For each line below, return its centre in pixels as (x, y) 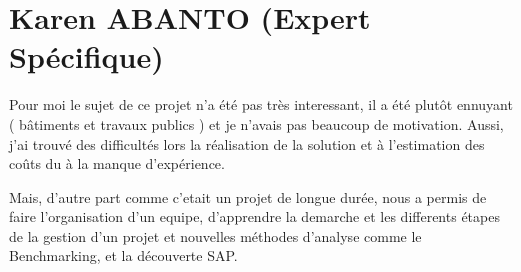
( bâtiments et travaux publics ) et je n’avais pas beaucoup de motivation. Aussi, (256, 123)
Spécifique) (86, 56)
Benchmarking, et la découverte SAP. (123, 255)
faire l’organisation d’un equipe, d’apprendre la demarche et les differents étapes (254, 216)
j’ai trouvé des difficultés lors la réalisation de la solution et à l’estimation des (247, 143)
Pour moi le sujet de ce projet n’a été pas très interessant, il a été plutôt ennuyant (261, 104)
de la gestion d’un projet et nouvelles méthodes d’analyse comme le (215, 235)
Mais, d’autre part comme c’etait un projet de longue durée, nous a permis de (248, 196)
